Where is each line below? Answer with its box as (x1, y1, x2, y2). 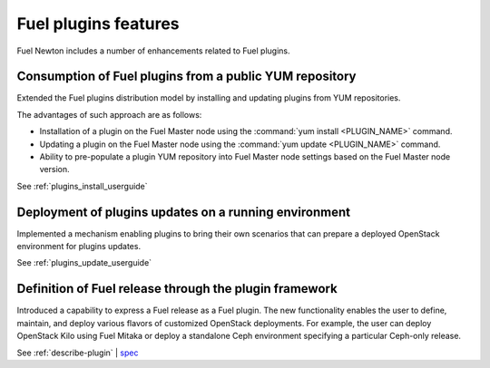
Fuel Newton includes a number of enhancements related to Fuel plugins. (16, 45, 290, 56)
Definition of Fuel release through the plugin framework (16, 281, 338, 296)
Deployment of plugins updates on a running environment (16, 204, 351, 219)
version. (39, 164, 70, 175)
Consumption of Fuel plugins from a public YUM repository (16, 69, 357, 84)
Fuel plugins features (16, 14, 181, 34)
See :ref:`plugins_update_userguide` (16, 257, 152, 268)
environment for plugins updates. (16, 241, 141, 252)
